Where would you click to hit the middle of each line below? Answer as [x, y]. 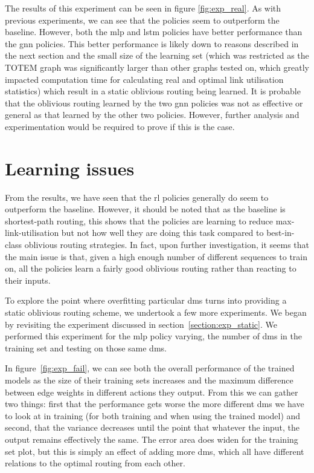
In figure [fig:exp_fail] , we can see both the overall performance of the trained [150, 368]
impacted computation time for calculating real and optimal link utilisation [144, 79]
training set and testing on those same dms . [86, 347]
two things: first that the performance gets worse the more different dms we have [155, 404]
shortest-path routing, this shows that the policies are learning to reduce [139, 220]
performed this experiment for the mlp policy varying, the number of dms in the [153, 336]
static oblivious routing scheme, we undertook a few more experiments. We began [156, 312]
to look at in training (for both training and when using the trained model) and [153, 415]
